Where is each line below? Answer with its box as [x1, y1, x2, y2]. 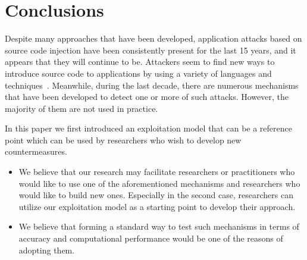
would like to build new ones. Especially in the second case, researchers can [18, 189, 293, 201]
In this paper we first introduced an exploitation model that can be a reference [5, 122, 292, 134]
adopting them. [18, 243, 75, 256]
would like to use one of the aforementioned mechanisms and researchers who [18, 177, 300, 189]
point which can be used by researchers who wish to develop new [5, 133, 242, 146]
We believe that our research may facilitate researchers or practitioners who [18, 165, 295, 178]
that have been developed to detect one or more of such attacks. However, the [5, 90, 289, 103]
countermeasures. [5, 145, 67, 158]
